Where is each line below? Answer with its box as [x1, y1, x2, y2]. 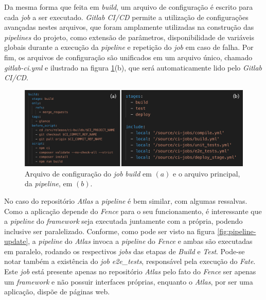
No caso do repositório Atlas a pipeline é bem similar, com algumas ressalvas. [4, 195, 247, 206]
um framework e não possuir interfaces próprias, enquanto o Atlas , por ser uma [4, 276, 253, 287]
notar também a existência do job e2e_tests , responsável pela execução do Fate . [4, 256, 256, 267]
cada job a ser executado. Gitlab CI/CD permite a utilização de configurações [4, 11, 249, 22]
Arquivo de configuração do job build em [25, 168, 152, 179]
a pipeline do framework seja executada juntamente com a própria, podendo [4, 216, 243, 226]
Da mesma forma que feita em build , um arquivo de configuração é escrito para [4, 2, 253, 12]
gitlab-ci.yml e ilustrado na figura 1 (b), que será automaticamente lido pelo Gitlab [4, 62, 262, 73]
